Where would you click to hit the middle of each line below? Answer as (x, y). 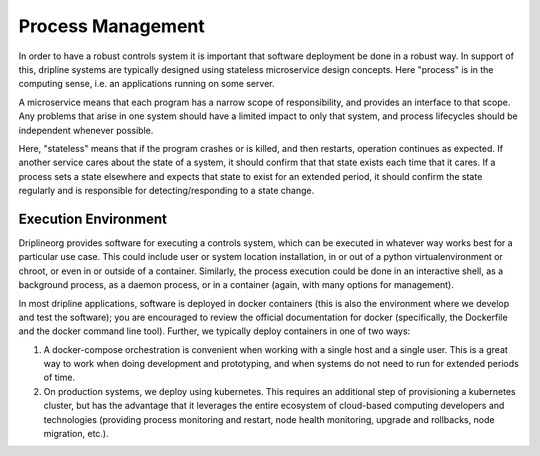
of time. (59, 377)
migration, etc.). (76, 434)
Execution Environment (92, 218)
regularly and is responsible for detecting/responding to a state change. (166, 191)
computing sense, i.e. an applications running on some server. (146, 84)
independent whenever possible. (86, 130)
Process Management (111, 26)
